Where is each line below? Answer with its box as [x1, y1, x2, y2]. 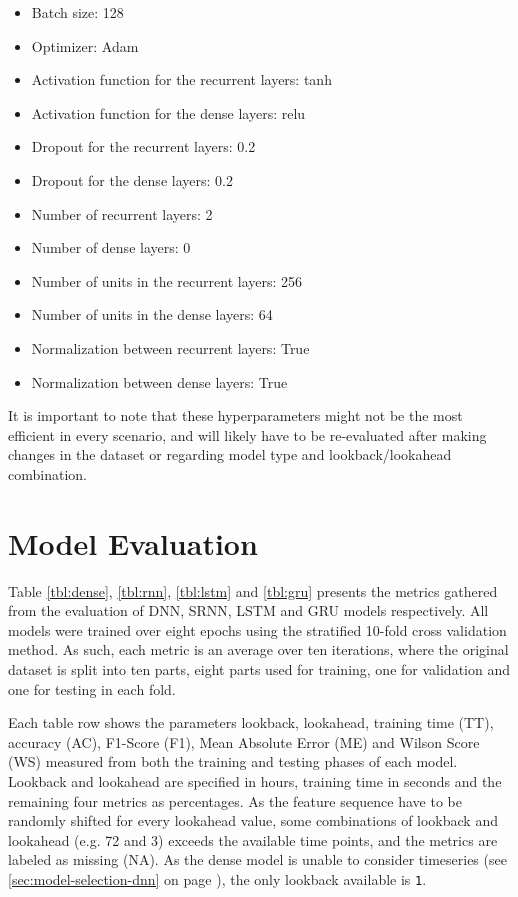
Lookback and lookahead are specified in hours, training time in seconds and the [8, 770, 502, 791]
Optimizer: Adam [31, 35, 139, 56]
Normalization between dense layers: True [31, 371, 288, 392]
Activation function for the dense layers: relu [31, 102, 306, 123]
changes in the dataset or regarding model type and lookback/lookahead [8, 444, 452, 465]
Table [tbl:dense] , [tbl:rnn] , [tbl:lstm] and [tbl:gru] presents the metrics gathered [8, 580, 498, 601]
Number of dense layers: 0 [31, 237, 191, 258]
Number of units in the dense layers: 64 [31, 304, 273, 325]
